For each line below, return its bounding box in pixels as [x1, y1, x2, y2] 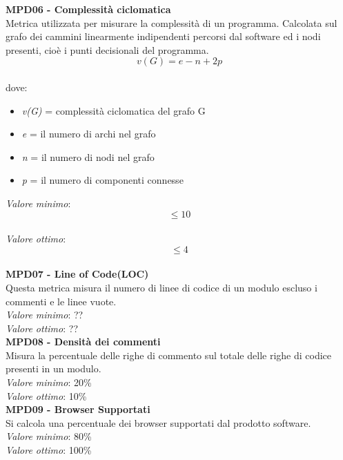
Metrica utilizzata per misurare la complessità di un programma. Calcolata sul [6, 15, 337, 30]
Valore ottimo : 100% [6, 443, 92, 457]
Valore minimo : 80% [6, 429, 92, 443]
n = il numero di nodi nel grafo [21, 149, 155, 164]
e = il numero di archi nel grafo [21, 126, 156, 141]
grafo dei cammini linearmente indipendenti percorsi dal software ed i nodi [6, 29, 321, 44]
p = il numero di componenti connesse [21, 173, 184, 187]
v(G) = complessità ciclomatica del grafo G [21, 103, 206, 117]
